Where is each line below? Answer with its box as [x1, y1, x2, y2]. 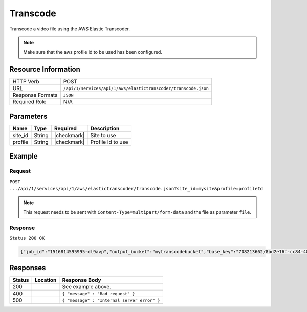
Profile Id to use [90, 138, 128, 145]
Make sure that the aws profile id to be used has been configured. [23, 49, 162, 55]
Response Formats [12, 92, 58, 99]
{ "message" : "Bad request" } [62, 291, 135, 296]
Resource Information [9, 65, 80, 74]
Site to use [90, 131, 116, 139]
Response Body [62, 277, 102, 284]
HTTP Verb [12, 78, 39, 85]
